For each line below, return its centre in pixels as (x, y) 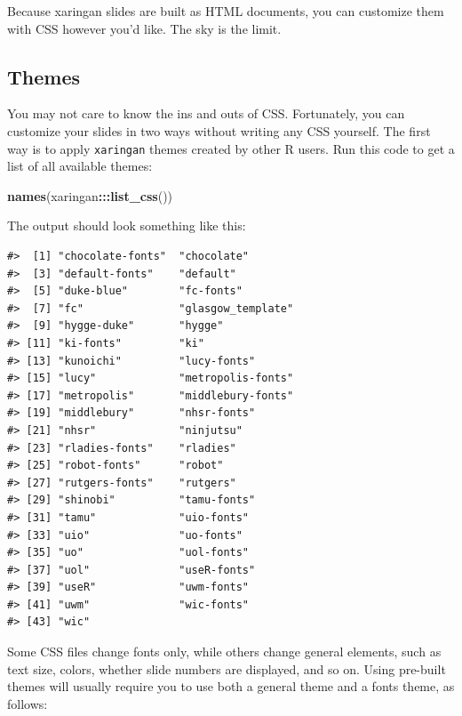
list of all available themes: (80, 166)
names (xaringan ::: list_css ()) (90, 195)
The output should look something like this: (127, 225)
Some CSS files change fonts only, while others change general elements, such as (224, 652)
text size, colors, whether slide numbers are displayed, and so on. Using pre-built (227, 668)
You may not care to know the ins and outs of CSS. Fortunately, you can (206, 113)
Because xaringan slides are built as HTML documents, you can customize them (226, 11)
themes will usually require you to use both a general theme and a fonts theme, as (231, 686)
